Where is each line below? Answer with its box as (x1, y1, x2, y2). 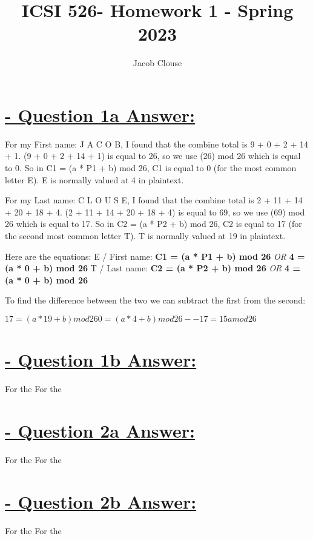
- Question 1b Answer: (5, 347, 197, 372)
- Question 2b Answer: (5, 489, 197, 514)
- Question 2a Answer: (5, 418, 195, 442)
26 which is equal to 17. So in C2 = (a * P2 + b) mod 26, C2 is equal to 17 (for (5, 217, 302, 230)
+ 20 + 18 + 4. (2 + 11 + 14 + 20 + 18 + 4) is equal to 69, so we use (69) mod (5, 205, 305, 218)
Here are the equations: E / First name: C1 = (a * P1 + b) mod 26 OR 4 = (5, 249, 305, 262)
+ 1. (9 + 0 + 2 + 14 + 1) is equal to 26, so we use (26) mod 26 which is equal (5, 149, 301, 162)
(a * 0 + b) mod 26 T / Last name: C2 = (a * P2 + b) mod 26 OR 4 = (5, 262, 300, 274)
